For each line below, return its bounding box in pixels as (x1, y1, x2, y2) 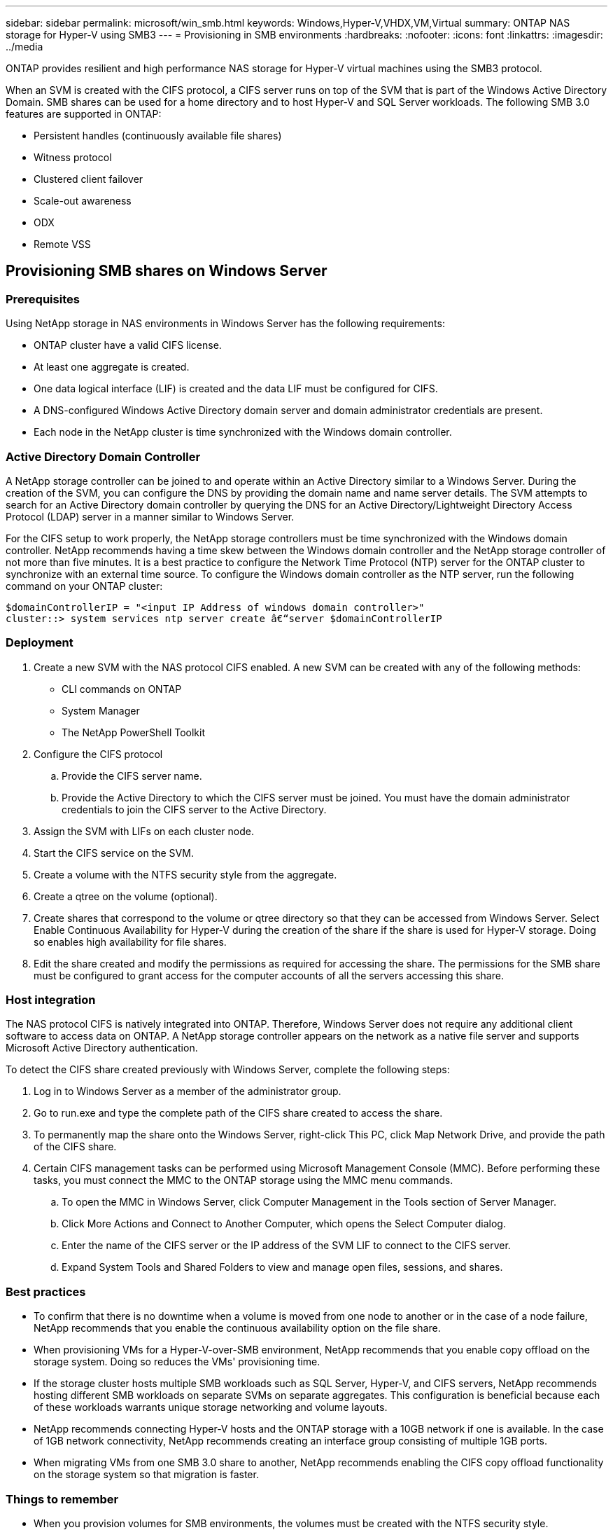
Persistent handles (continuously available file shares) (34, 130, 282, 142)
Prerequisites (6, 291, 80, 306)
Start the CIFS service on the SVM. (34, 846, 194, 859)
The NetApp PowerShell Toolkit (62, 726, 206, 738)
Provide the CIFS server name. (62, 769, 202, 782)
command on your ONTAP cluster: (6, 579, 163, 592)
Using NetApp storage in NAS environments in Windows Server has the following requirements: (6, 317, 445, 330)
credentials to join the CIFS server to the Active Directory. (62, 803, 327, 815)
